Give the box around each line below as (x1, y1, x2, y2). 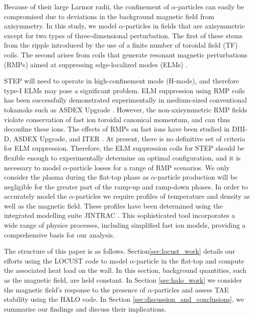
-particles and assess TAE (152, 284, 229, 294)
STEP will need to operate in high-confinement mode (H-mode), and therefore (4, 76, 239, 86)
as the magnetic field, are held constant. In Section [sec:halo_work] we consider (4, 275, 242, 285)
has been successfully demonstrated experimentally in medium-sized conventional (4, 95, 247, 105)
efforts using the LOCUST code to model (4, 255, 128, 265)
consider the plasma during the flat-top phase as (4, 172, 149, 182)
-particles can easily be (176, 1, 244, 11)
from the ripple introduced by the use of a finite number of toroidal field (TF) (4, 40, 238, 50)
